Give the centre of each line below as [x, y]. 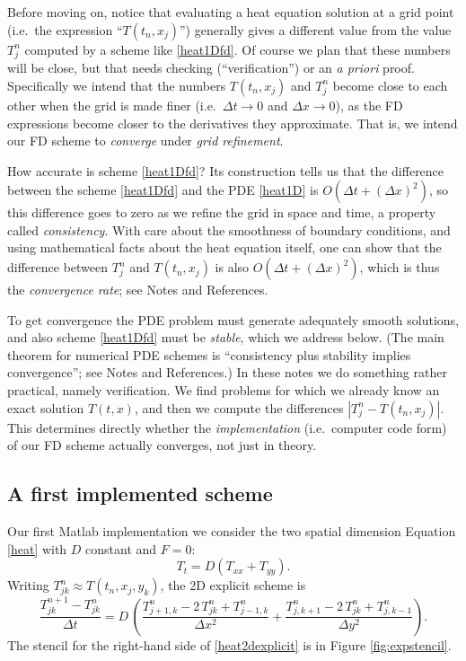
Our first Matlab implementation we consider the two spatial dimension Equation [232, 531]
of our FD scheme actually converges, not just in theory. [162, 445]
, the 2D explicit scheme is [233, 585]
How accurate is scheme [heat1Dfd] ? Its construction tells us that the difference [226, 170]
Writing [28, 585]
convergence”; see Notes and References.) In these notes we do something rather [227, 372]
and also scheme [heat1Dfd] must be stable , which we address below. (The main [226, 337]
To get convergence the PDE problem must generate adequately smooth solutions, [233, 319]
